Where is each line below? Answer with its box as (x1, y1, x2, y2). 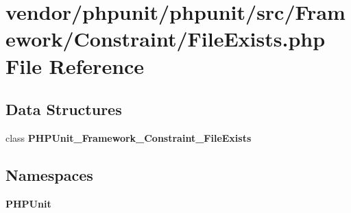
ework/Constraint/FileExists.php (5, 25, 326, 53)
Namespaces (5, 164, 93, 185)
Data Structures (5, 99, 122, 120)
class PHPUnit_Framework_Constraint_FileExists (5, 130, 252, 145)
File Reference (5, 51, 145, 79)
